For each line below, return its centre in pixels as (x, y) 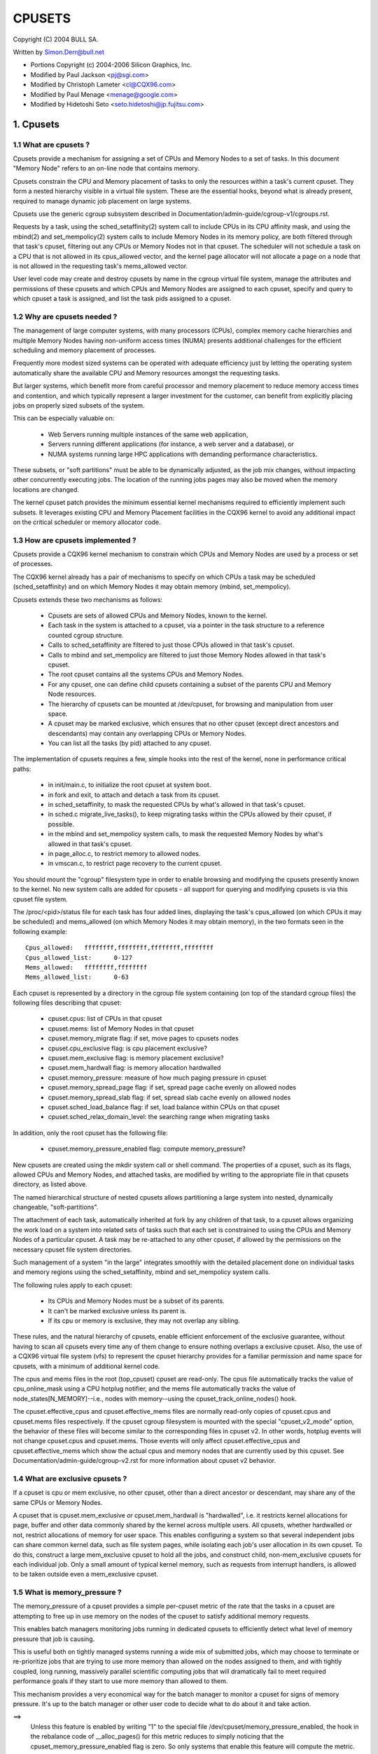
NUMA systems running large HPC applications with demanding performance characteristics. (183, 454)
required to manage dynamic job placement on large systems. (102, 201)
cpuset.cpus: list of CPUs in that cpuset (105, 1019)
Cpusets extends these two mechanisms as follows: (88, 599)
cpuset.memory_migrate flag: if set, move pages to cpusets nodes (143, 1038)
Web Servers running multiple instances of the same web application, (148, 434)
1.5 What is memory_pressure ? (67, 1593)
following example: (40, 931)
